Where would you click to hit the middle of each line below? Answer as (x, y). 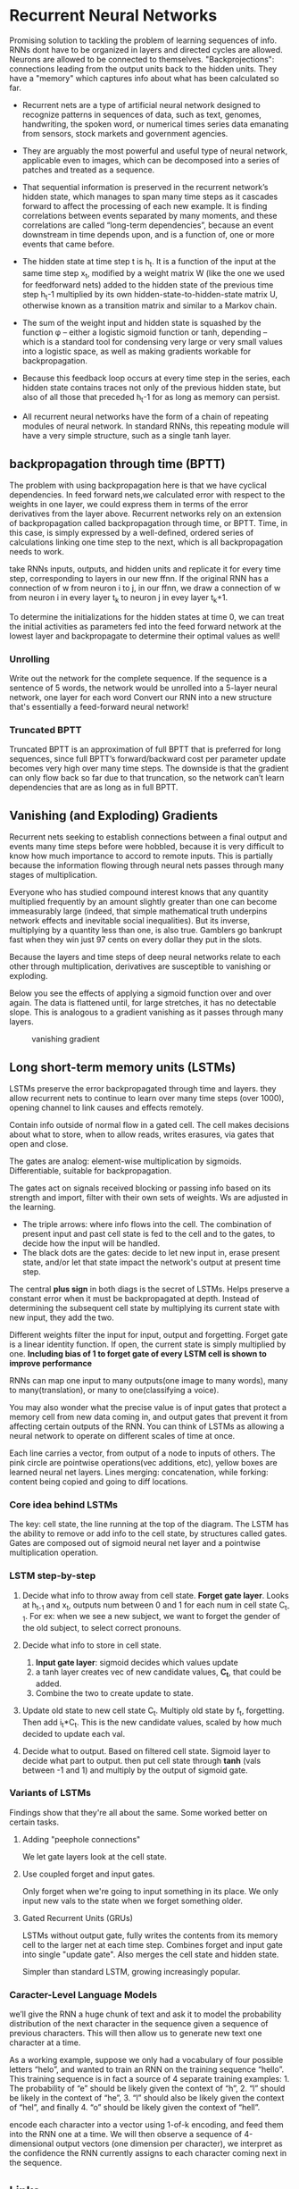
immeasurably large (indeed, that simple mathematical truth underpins (138, 911)
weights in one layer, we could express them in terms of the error (129, 504)
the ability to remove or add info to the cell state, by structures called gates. (148, 1533)
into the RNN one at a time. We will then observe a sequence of (126, 2135)
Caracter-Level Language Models (83, 1994)
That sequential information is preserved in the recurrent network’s (145, 187)
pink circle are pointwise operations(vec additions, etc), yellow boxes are (144, 1462)
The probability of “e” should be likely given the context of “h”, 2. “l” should (147, 2089)
